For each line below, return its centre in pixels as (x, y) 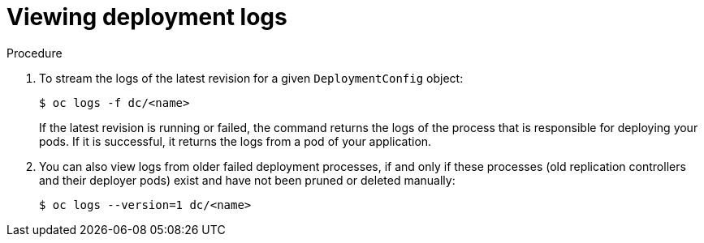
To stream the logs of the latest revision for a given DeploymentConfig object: (251, 78)
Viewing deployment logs (147, 17)
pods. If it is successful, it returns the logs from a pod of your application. (235, 141)
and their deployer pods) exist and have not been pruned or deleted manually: (247, 180)
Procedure (35, 53)
